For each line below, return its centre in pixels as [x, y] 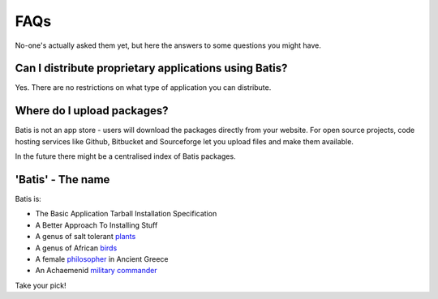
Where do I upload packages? [92, 111]
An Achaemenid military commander [96, 271]
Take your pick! [41, 285]
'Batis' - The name [62, 179]
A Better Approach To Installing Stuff [97, 225]
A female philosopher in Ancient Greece [102, 259]
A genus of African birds [76, 248]
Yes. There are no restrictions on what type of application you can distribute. [143, 88]
